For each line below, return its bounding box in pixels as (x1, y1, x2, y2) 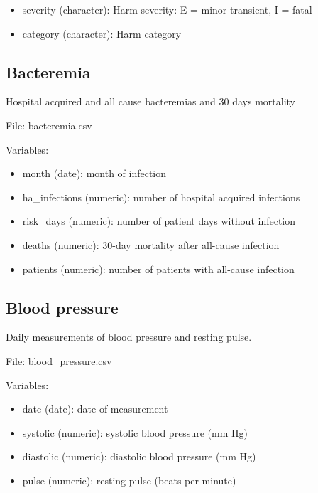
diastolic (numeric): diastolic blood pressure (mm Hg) (22, 449, 256, 464)
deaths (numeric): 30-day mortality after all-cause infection (22, 237, 280, 252)
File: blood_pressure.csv (6, 353, 112, 368)
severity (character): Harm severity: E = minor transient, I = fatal (22, 2, 312, 16)
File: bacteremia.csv (6, 117, 92, 132)
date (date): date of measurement (22, 401, 168, 416)
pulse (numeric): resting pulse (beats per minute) (22, 472, 236, 487)
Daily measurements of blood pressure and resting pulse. (6, 329, 252, 344)
